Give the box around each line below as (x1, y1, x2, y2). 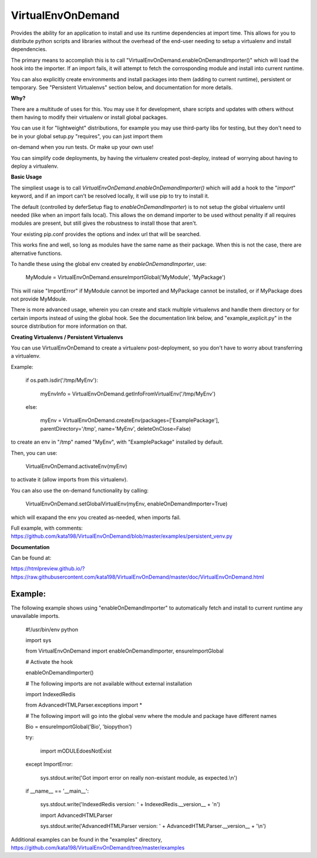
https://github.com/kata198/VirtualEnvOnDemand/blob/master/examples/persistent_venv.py (11, 533, 233, 540)
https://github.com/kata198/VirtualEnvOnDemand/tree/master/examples (11, 844, 185, 851)
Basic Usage (11, 174, 42, 181)
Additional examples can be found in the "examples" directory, (11, 836, 163, 843)
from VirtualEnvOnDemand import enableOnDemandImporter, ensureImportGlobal (25, 647, 224, 654)
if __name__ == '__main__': (25, 787, 89, 794)
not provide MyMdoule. (11, 295, 68, 302)
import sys (25, 636, 52, 644)
